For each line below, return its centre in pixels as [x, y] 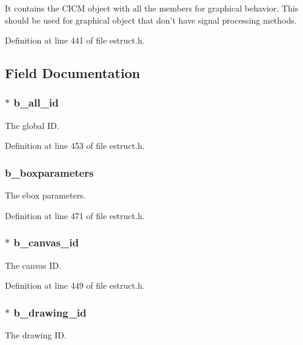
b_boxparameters [49, 172]
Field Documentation [73, 73]
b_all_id [36, 103]
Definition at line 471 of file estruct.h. [75, 215]
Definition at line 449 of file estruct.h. [75, 285]
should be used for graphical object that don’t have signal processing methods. [151, 20]
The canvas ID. [33, 265]
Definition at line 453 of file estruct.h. [75, 146]
